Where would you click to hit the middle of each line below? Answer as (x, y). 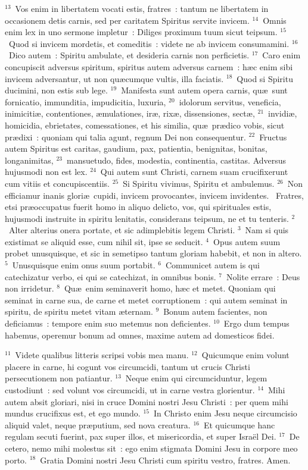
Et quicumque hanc (239, 424)
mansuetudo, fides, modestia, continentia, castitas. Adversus (176, 160)
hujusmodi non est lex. (46, 172)
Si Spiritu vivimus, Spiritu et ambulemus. (199, 183)
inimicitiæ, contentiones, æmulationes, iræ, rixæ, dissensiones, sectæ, (130, 113)
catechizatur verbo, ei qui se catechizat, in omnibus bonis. (111, 276)
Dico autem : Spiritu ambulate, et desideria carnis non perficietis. (129, 55)
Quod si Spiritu (265, 78)
